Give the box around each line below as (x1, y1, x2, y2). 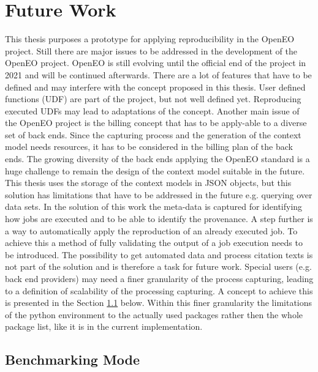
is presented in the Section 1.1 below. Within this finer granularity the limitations (5, 296, 312, 309)
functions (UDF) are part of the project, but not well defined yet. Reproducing (5, 92, 301, 105)
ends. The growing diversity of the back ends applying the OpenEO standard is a (5, 152, 310, 165)
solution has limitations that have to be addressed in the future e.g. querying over (5, 188, 312, 201)
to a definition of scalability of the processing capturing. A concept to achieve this (5, 284, 313, 297)
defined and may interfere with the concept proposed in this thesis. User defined (5, 80, 306, 93)
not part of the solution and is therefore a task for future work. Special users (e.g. (5, 260, 312, 273)
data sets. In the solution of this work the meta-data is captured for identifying (5, 200, 303, 213)
